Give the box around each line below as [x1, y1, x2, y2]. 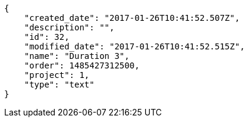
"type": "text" [24, 80, 95, 89]
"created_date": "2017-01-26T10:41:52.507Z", [24, 13, 240, 23]
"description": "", [24, 23, 115, 32]
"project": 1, [24, 70, 90, 80]
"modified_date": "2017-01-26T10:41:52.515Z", [24, 42, 245, 51]
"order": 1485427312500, [24, 61, 140, 70]
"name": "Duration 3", [24, 51, 130, 61]
